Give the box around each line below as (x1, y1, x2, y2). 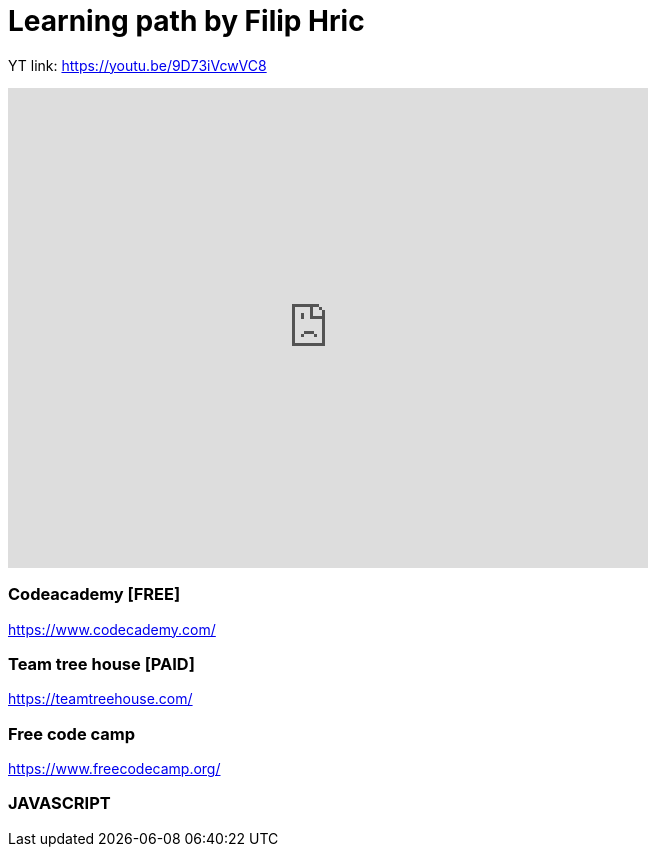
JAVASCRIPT (8, 793, 111, 814)
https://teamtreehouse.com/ (8, 690, 193, 708)
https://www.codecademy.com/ (8, 620, 216, 638)
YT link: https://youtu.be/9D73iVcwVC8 (8, 56, 267, 74)
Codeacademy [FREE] (8, 584, 181, 605)
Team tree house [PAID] (8, 653, 195, 674)
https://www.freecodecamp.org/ (8, 760, 221, 777)
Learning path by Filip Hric (8, 4, 365, 38)
